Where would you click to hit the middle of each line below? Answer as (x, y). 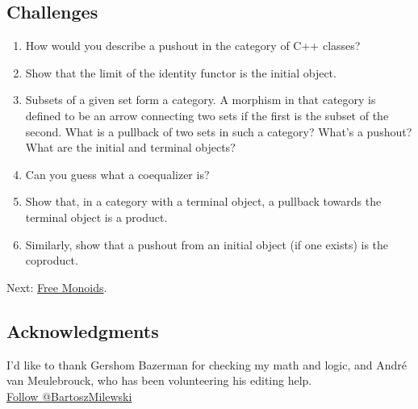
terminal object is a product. (96, 217)
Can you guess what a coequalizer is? (117, 174)
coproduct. (52, 260)
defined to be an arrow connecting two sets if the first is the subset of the (207, 115)
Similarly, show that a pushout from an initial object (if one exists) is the (207, 244)
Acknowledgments (83, 330)
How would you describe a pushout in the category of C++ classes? (193, 46)
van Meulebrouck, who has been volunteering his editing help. (159, 380)
